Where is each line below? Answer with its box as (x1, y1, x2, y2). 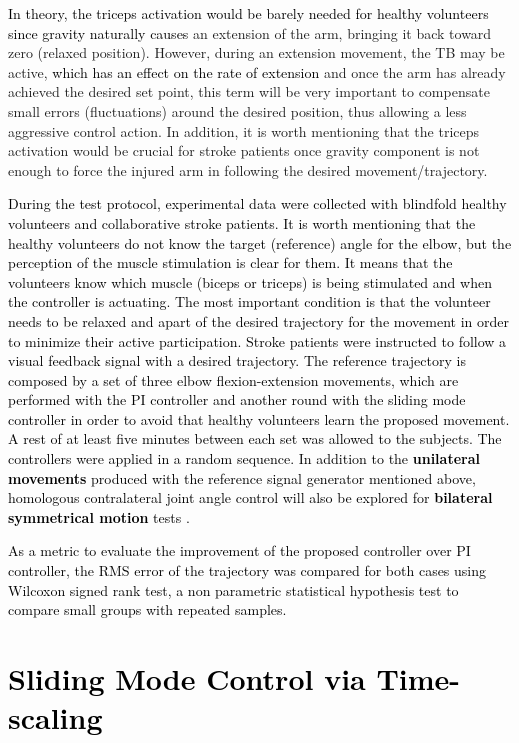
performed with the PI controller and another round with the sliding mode (8, 389, 466, 410)
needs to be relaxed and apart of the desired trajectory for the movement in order (8, 310, 509, 331)
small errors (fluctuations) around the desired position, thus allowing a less (8, 100, 467, 121)
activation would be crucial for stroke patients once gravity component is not (8, 140, 480, 161)
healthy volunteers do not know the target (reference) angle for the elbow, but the (8, 232, 512, 253)
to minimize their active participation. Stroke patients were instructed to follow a (8, 330, 507, 351)
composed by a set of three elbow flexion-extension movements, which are (8, 369, 459, 390)
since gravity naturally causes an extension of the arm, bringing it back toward (8, 22, 492, 43)
